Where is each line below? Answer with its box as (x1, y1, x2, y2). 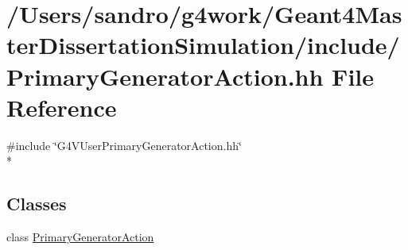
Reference (6, 90, 117, 123)
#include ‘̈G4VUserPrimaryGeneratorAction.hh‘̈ (6, 137, 242, 153)
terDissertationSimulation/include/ (6, 29, 400, 61)
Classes (6, 191, 67, 216)
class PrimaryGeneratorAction (6, 229, 154, 245)
